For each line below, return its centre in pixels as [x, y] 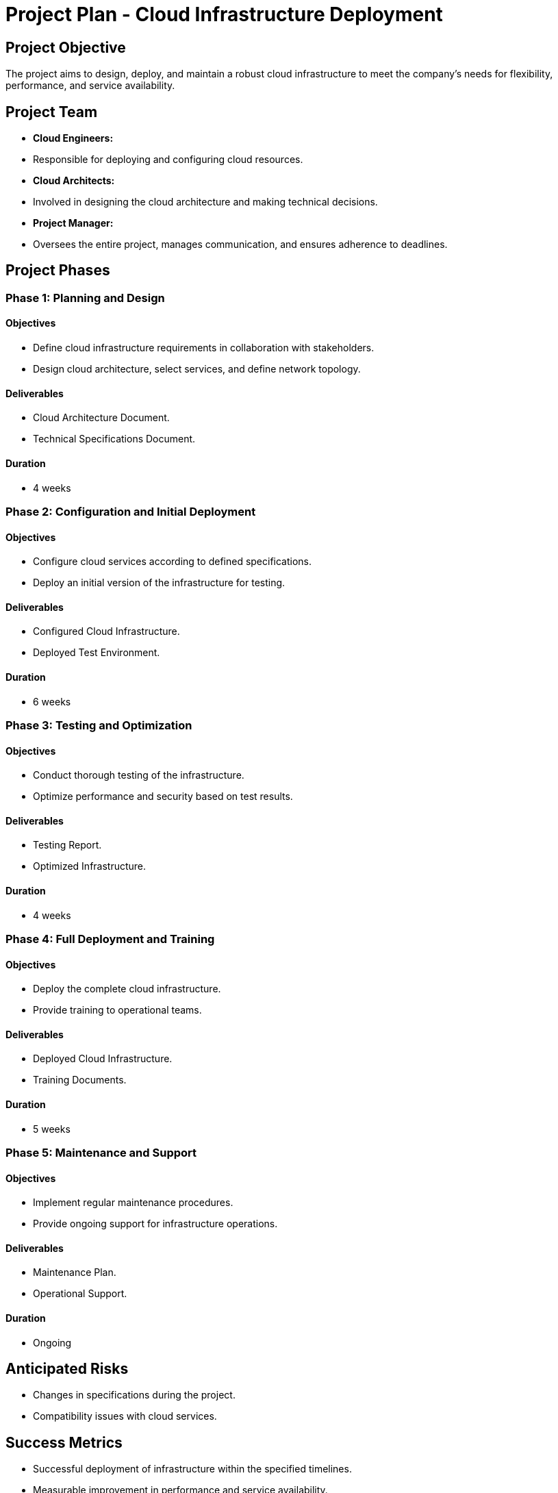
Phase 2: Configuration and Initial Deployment [131, 511]
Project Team [52, 112]
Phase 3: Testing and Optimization [99, 725]
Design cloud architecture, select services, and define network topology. [197, 369]
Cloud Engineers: [73, 138]
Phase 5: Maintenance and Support [101, 1152]
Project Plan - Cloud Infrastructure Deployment [224, 14]
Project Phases [58, 271]
